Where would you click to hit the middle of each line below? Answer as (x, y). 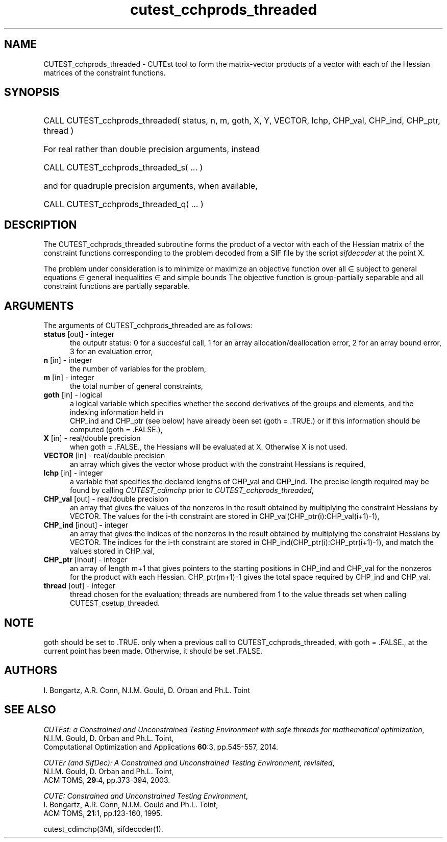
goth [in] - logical (73, 395)
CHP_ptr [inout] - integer (85, 560)
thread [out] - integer (79, 586)
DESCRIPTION (41, 225)
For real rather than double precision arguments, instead (152, 149)
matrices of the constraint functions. (105, 72)
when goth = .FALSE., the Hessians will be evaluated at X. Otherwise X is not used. (209, 447)
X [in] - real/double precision (92, 438)
